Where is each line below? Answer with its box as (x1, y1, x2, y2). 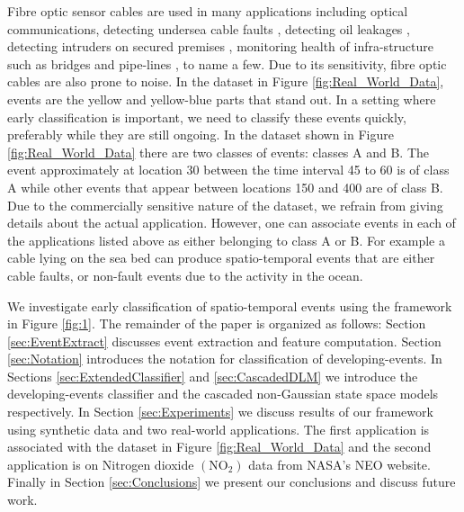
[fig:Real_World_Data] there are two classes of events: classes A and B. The (7, 142, 430, 161)
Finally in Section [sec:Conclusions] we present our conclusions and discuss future (7, 472, 456, 491)
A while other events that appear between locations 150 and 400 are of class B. (7, 177, 443, 196)
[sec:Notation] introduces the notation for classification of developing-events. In (7, 349, 442, 368)
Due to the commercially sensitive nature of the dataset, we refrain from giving (7, 195, 443, 214)
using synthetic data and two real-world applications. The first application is (7, 419, 430, 438)
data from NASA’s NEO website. (248, 454, 431, 473)
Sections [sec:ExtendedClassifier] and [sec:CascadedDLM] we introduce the (7, 366, 418, 385)
